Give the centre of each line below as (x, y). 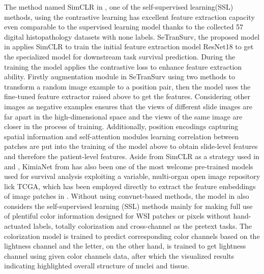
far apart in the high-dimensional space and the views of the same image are (123, 116)
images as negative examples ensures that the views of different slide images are (128, 106)
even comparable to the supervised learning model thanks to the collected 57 (124, 27)
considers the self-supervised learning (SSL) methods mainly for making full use (128, 206)
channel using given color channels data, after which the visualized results (119, 255)
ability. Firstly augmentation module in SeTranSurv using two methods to (120, 77)
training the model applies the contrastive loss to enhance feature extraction (123, 66)
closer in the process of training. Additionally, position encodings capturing (121, 126)
